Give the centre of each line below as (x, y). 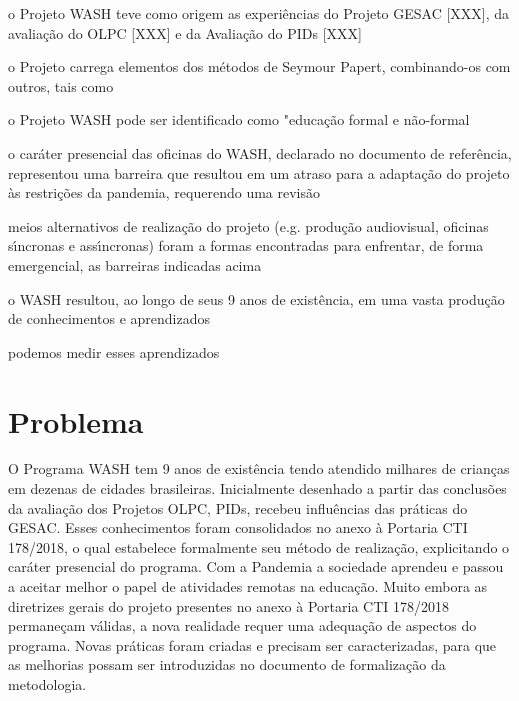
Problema (76, 420)
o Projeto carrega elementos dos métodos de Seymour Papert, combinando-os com (259, 66)
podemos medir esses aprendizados (114, 351)
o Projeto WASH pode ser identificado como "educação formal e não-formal (239, 119)
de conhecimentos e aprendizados (109, 318)
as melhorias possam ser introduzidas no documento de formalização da (227, 664)
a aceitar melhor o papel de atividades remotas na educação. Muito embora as (248, 586)
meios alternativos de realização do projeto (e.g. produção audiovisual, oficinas (248, 225)
